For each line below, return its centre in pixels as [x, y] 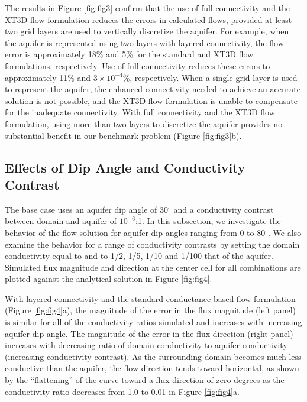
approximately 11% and [48, 77]
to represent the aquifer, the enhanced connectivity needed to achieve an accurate [153, 89]
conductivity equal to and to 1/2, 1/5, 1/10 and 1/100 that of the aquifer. [139, 256]
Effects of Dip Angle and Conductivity [125, 167]
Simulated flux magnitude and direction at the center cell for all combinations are [153, 267]
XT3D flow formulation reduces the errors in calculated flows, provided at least [148, 19]
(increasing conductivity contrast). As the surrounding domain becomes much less [153, 356]
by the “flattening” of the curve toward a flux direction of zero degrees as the [145, 380]
